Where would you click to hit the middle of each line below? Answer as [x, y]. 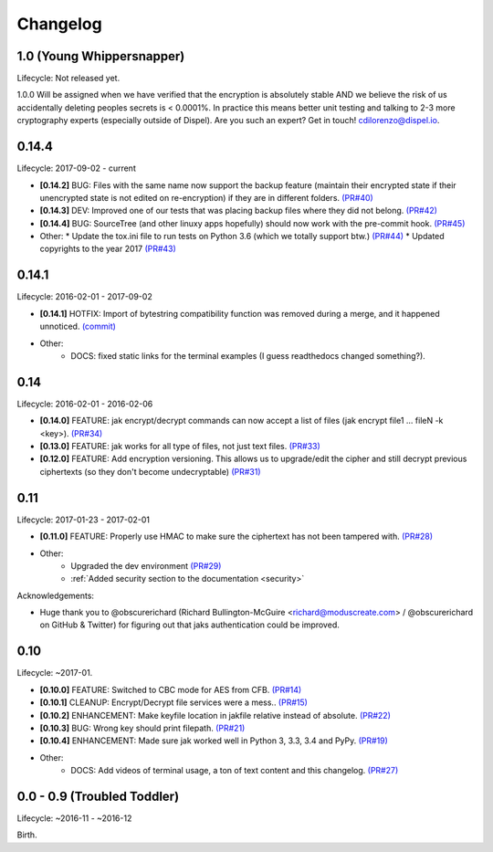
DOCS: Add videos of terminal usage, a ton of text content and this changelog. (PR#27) [235, 771]
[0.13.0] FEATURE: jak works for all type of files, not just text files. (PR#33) [180, 447]
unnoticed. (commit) [78, 326]
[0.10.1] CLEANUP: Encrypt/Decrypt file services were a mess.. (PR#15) [173, 702]
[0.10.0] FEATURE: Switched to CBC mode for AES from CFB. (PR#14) [171, 689]
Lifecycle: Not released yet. [68, 79]
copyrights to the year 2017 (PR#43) [108, 249]
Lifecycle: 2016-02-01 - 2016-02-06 [85, 404]
